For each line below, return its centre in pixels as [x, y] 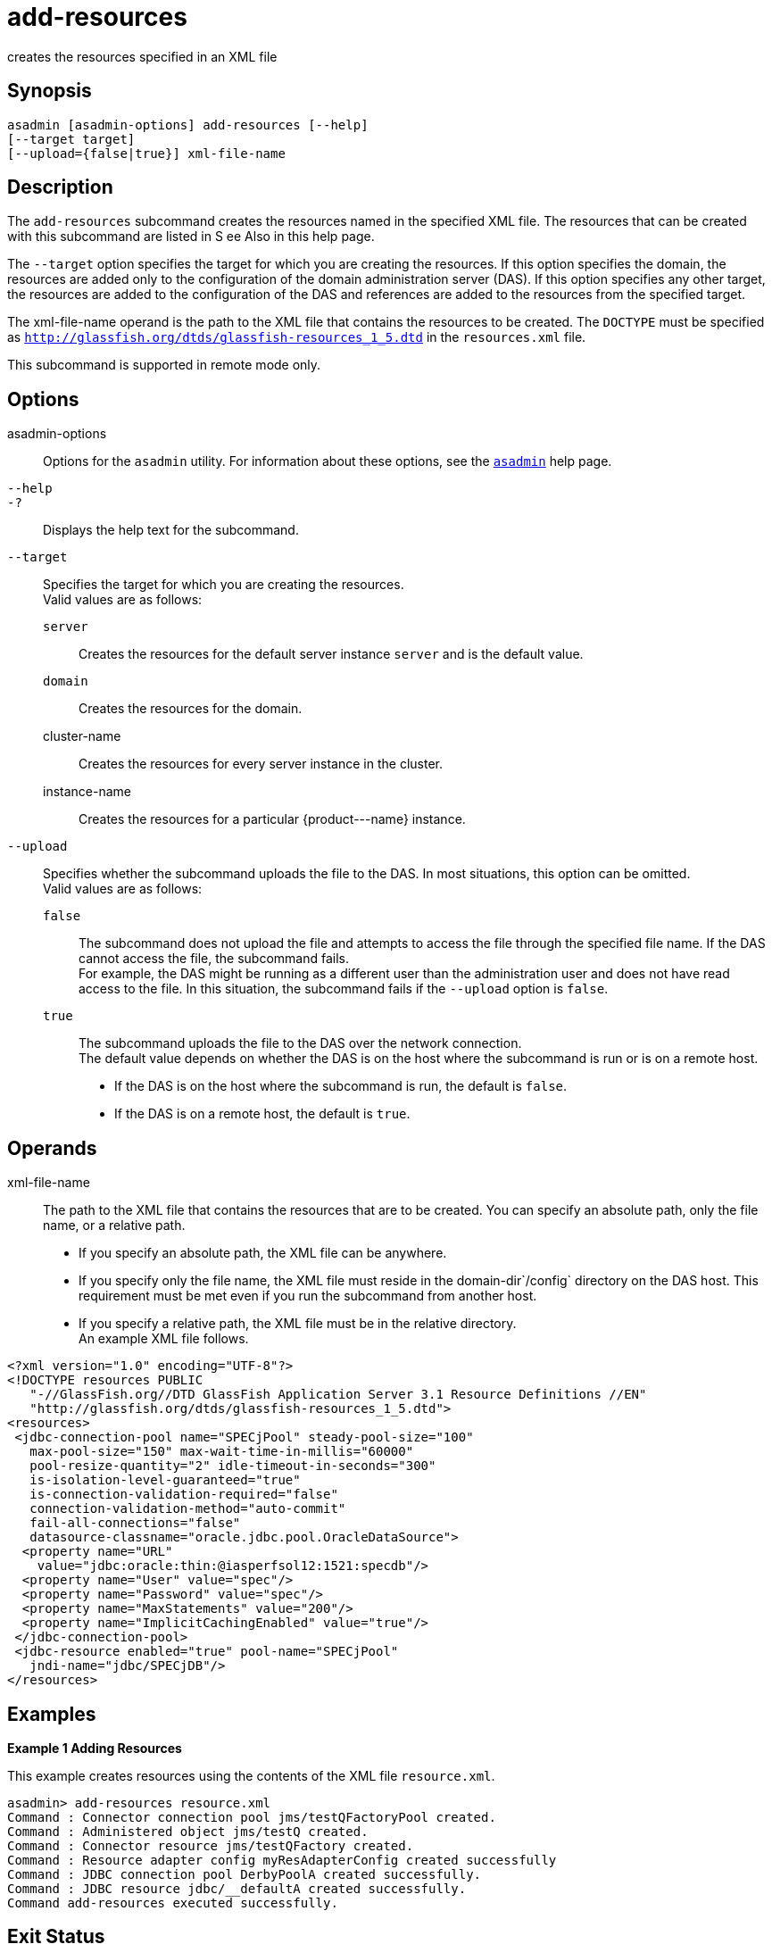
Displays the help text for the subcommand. [171, 530]
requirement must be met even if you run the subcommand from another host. [308, 1296]
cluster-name [82, 736]
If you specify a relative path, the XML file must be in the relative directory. [298, 1324]
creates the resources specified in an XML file [142, 56]
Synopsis [50, 91]
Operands [52, 1148]
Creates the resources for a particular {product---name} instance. [272, 819]
